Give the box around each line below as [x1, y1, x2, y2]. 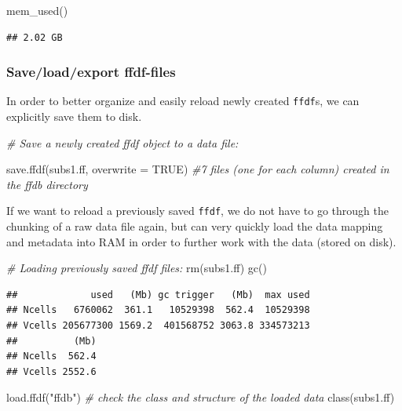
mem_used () [6, 2, 68, 18]
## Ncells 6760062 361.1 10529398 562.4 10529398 [6, 304, 310, 316]
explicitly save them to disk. [6, 108, 142, 125]
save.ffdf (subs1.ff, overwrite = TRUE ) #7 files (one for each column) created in [6, 161, 389, 177]
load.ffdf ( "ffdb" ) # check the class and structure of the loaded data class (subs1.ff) [6, 389, 395, 406]
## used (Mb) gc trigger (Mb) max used [6, 289, 310, 300]
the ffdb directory [6, 176, 88, 192]
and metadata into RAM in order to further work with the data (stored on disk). [6, 233, 397, 249]
